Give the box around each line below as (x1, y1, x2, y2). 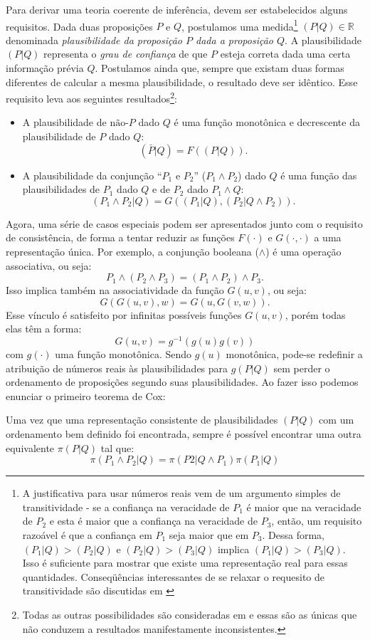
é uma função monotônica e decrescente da (174, 115, 360, 130)
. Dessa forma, (262, 528, 324, 542)
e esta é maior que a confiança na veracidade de (49, 513, 258, 528)
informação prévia (6, 61, 84, 75)
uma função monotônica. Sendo (55, 347, 192, 362)
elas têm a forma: (6, 321, 82, 336)
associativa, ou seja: (6, 258, 92, 273)
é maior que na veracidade (246, 499, 361, 514)
